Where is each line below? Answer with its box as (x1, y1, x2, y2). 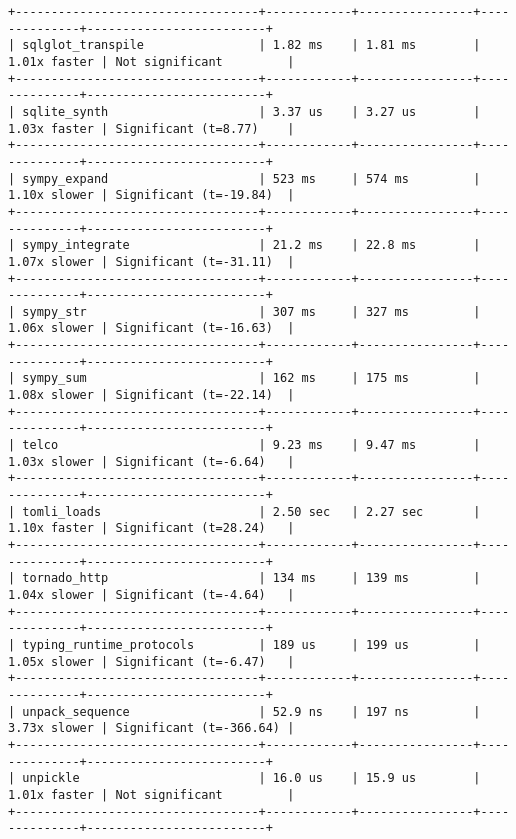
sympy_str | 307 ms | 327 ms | (22, 304, 481, 319)
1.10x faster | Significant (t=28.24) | (8, 521, 295, 536)
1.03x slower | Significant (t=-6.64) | (8, 454, 295, 469)
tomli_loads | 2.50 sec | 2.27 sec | (22, 504, 481, 519)
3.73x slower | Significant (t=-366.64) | (8, 721, 295, 736)
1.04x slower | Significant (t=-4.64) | (8, 587, 295, 602)
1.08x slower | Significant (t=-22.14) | (8, 388, 295, 403)
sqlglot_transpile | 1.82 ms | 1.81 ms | (22, 38, 481, 53)
